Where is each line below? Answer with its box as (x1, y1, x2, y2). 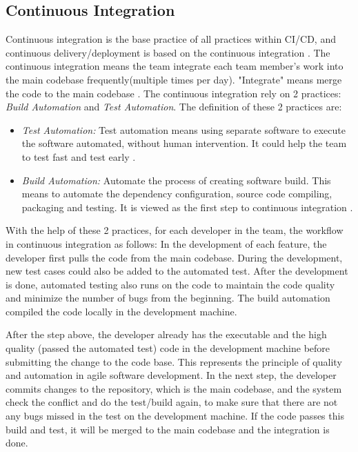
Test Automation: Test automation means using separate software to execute (21, 122, 346, 137)
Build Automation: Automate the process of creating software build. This (21, 173, 331, 187)
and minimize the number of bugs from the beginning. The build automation (6, 291, 330, 305)
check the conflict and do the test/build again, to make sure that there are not (6, 395, 338, 409)
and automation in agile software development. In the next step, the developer (6, 368, 337, 382)
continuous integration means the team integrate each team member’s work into (6, 59, 344, 73)
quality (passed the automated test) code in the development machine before (6, 341, 330, 355)
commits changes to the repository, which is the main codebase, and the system (6, 381, 342, 395)
